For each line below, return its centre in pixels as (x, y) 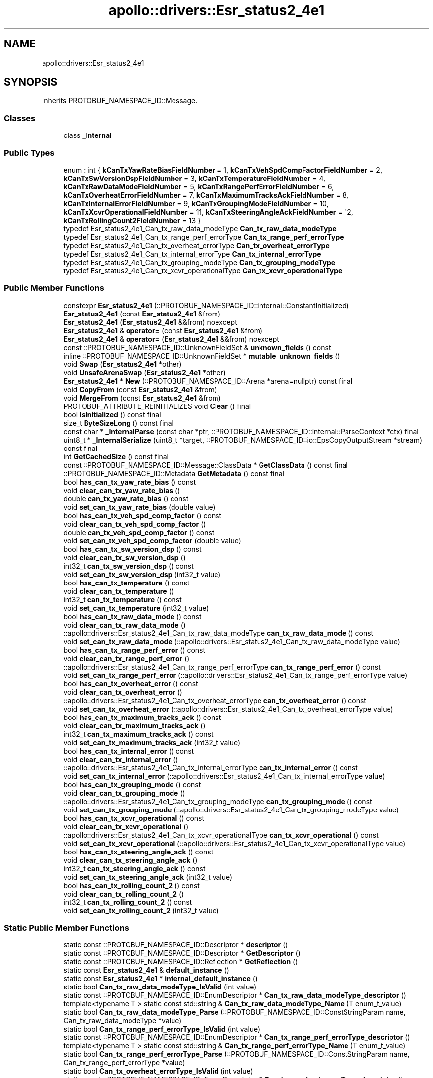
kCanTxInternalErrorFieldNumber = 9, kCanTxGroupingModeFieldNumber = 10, (196, 203)
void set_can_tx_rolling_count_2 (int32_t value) (141, 910)
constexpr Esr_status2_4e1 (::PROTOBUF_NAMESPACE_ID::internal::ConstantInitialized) (206, 305)
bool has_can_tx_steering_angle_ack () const (138, 852)
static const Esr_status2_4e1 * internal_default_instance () (160, 979)
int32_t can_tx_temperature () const (123, 599)
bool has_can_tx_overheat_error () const (131, 683)
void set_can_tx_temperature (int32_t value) (136, 608)
